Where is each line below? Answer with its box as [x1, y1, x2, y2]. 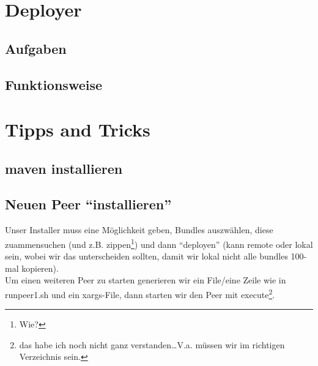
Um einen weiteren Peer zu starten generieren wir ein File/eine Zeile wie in [5, 274, 286, 286]
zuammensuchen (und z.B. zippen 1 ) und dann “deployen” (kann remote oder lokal [5, 236, 313, 250]
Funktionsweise [5, 75, 103, 94]
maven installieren [5, 159, 123, 177]
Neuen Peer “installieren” [5, 195, 172, 214]
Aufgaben [5, 39, 67, 58]
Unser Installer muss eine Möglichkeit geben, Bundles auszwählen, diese [5, 223, 273, 236]
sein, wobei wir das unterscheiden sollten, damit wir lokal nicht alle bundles [5, 250, 288, 263]
